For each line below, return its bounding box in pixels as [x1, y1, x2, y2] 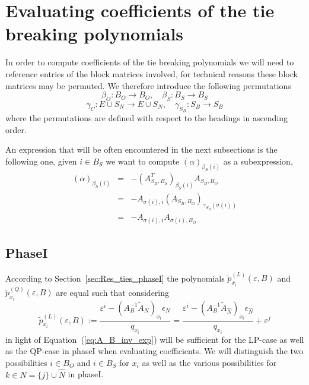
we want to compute [106, 154, 180, 167]
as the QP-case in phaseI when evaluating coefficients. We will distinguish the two [5, 345, 304, 357]
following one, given [5, 154, 77, 167]
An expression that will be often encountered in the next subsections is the [5, 143, 278, 156]
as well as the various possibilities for [142, 356, 277, 368]
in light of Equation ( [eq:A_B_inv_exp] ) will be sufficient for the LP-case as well [5, 333, 304, 345]
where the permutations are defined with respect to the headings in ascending [5, 112, 288, 124]
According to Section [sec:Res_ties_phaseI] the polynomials [5, 272, 225, 284]
